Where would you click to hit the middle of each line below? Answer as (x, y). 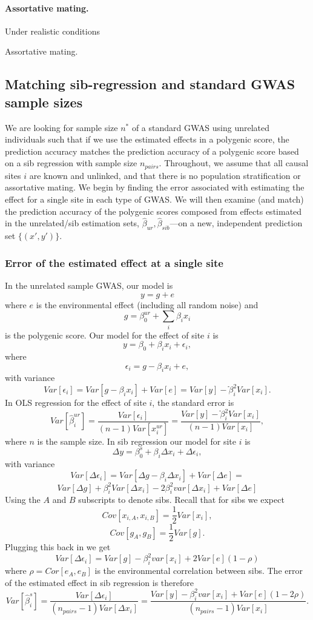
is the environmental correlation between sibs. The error (199, 571)
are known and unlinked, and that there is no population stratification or (165, 175)
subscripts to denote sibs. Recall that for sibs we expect (181, 500)
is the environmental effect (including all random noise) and (147, 304)
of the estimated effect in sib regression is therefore (99, 582)
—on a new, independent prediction (236, 223)
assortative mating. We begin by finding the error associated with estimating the (155, 187)
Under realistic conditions (52, 31)
